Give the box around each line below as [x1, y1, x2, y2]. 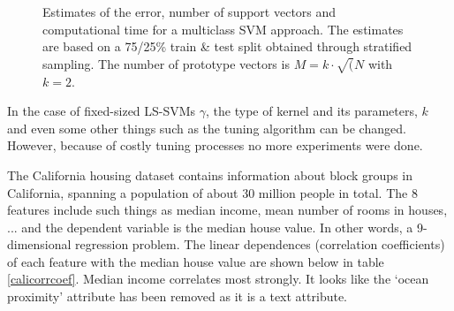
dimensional [7, 235, 72, 254]
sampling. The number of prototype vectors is [42, 54, 290, 72]
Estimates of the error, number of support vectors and [42, 3, 337, 20]
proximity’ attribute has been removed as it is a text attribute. [7, 287, 347, 306]
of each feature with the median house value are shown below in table [7, 252, 384, 270]
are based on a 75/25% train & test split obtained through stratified [42, 37, 412, 56]
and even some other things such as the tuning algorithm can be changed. [7, 118, 406, 137]
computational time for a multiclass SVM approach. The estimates [42, 19, 404, 38]
